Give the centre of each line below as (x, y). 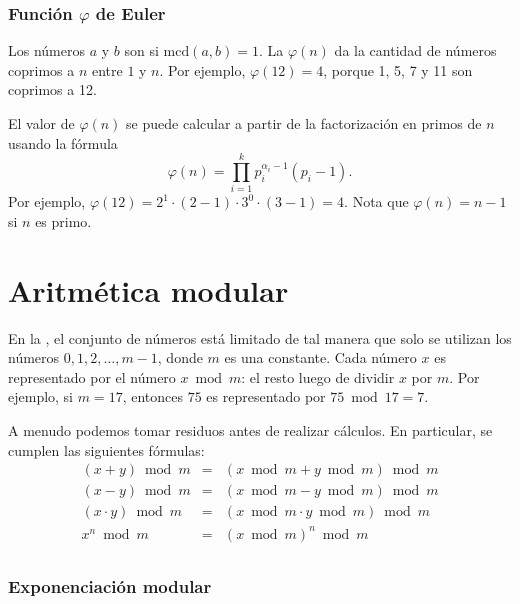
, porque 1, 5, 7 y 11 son (398, 69)
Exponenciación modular (110, 585)
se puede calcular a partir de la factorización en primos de (304, 123)
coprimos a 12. (52, 89)
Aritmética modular (148, 289)
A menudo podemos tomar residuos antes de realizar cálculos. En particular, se (250, 430)
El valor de (41, 123)
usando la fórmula (63, 142)
